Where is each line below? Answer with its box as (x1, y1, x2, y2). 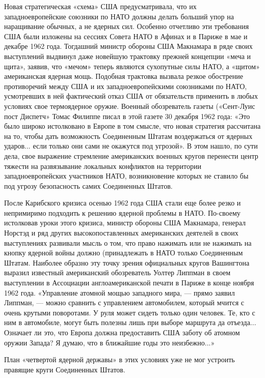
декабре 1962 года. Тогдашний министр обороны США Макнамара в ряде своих (4, 41, 253, 51)
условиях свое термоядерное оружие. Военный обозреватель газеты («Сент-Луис (4, 100, 255, 111)
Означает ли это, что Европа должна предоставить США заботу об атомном (4, 327, 240, 337)
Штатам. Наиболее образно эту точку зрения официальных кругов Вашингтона (4, 257, 250, 268)
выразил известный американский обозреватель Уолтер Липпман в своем (4, 267, 231, 278)
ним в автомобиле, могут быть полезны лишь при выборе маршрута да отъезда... (4, 317, 256, 328)
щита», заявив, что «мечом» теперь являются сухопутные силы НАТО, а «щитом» (4, 61, 260, 71)
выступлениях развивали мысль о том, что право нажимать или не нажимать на (4, 237, 252, 248)
